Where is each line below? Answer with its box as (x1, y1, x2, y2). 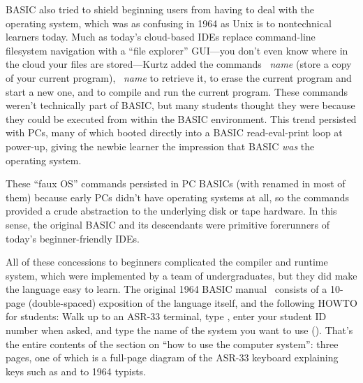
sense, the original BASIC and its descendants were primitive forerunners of (6, 217, 330, 231)
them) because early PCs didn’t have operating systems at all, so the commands (6, 189, 349, 204)
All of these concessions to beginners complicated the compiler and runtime (6, 254, 328, 269)
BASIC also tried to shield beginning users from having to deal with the (6, 2, 315, 16)
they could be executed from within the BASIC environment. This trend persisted (6, 111, 357, 126)
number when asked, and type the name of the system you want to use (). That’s (6, 323, 353, 338)
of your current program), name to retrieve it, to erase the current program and (6, 70, 352, 85)
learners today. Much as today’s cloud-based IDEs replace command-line (6, 29, 316, 44)
